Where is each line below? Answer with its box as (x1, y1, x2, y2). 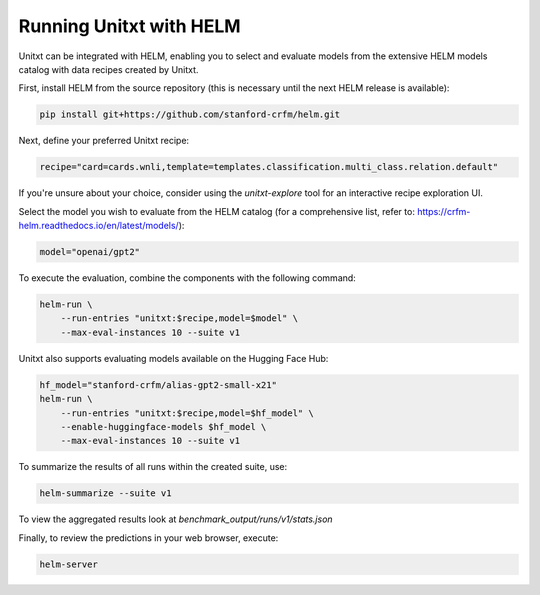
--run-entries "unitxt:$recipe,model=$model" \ (60, 313, 299, 324)
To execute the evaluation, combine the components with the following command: (18, 272, 357, 284)
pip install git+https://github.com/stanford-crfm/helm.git (39, 109, 341, 120)
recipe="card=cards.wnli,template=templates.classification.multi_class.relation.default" (39, 161, 499, 173)
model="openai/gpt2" (39, 246, 140, 258)
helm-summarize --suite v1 (39, 488, 172, 499)
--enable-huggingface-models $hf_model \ (60, 421, 267, 432)
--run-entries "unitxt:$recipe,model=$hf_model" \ (60, 407, 314, 419)
